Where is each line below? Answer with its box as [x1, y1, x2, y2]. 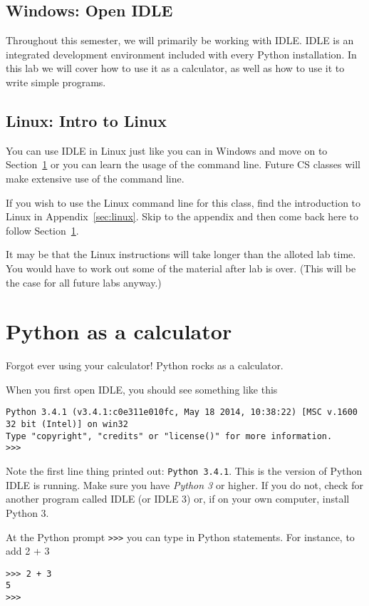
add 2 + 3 [6, 543, 50, 558]
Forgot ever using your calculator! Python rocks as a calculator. [6, 358, 284, 373]
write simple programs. [6, 74, 106, 89]
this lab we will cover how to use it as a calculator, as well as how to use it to [6, 61, 345, 76]
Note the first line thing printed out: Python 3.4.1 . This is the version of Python [6, 463, 363, 478]
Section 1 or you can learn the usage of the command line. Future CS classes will [6, 157, 360, 172]
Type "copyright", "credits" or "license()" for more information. [6, 431, 333, 441]
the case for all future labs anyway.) [6, 274, 162, 289]
